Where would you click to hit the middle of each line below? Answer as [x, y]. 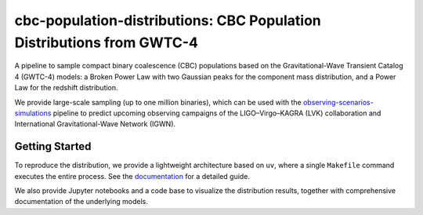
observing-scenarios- [338, 102]
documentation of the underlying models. [81, 202]
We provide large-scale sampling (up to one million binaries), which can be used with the [158, 102]
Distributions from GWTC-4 [107, 42]
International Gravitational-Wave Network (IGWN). [95, 124]
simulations [33, 113]
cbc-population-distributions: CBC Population [168, 20]
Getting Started [53, 146]
